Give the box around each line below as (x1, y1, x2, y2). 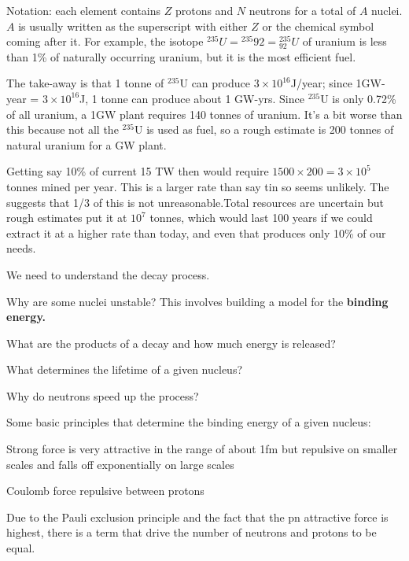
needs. (6, 240, 36, 257)
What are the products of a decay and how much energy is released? (6, 334, 336, 351)
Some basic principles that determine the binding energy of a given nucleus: (6, 414, 371, 430)
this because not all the (6, 121, 119, 138)
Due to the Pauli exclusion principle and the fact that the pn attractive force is (6, 508, 389, 525)
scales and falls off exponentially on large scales (6, 456, 234, 472)
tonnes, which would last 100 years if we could (149, 209, 373, 226)
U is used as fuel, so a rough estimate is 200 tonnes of (134, 121, 394, 138)
